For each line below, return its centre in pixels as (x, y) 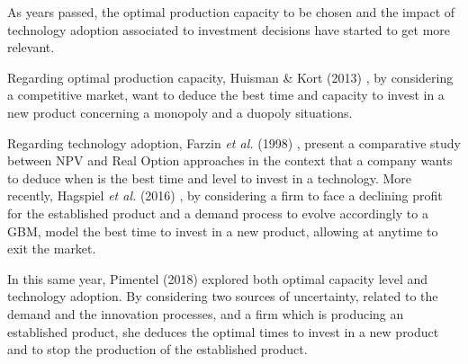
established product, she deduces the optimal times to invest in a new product (223, 331)
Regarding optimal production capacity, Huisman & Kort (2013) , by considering (230, 77)
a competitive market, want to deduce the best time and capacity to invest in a (226, 95)
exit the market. (52, 249)
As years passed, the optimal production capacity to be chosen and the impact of (231, 12)
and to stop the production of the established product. (157, 349)
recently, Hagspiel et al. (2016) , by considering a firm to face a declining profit (225, 195)
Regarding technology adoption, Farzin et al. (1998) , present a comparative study (234, 142)
